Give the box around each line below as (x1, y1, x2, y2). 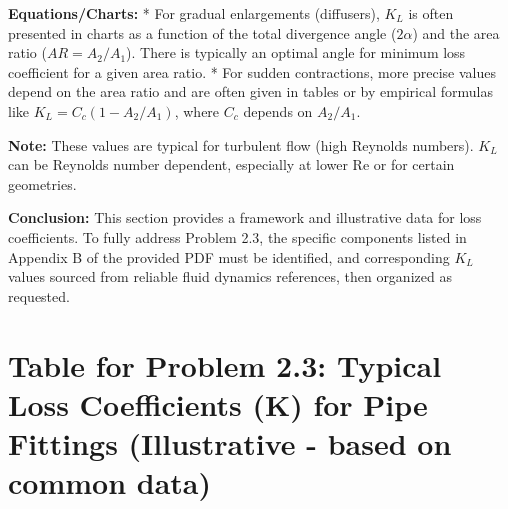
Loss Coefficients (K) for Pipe (8, 383, 428, 424)
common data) (8, 462, 212, 503)
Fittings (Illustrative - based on (8, 422, 452, 463)
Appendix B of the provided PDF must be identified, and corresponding (8, 246, 450, 267)
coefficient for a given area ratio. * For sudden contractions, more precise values (8, 61, 497, 82)
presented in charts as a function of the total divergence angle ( (8, 22, 397, 43)
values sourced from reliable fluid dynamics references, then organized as (8, 266, 452, 287)
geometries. (8, 173, 77, 194)
